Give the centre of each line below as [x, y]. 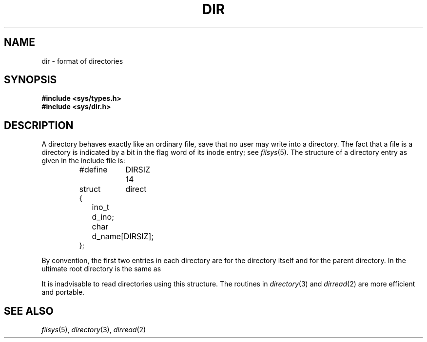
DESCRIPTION [39, 125]
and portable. [63, 292]
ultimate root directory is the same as [101, 269]
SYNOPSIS [30, 80]
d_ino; [103, 217]
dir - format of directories [82, 61]
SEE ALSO [29, 311]
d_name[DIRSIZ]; [123, 237]
